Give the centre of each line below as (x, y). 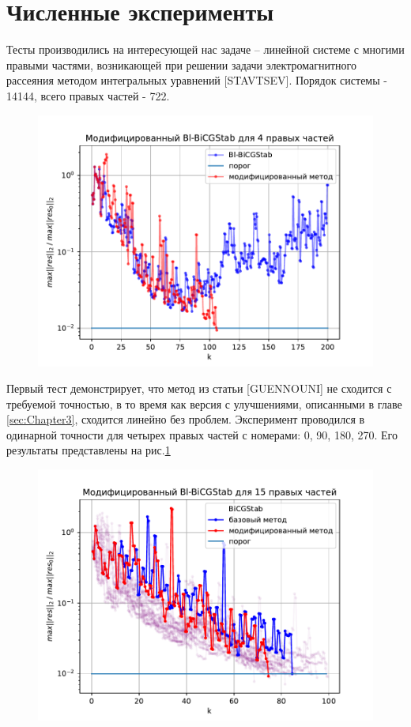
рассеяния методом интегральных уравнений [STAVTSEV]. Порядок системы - (197, 80)
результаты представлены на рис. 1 (89, 450)
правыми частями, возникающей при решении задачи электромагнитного (181, 64)
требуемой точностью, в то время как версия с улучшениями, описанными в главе (204, 403)
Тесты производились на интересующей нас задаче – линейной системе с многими (205, 49)
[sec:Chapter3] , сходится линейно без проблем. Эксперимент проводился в (186, 419)
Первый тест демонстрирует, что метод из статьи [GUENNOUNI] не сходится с (199, 388)
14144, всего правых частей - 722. (88, 95)
